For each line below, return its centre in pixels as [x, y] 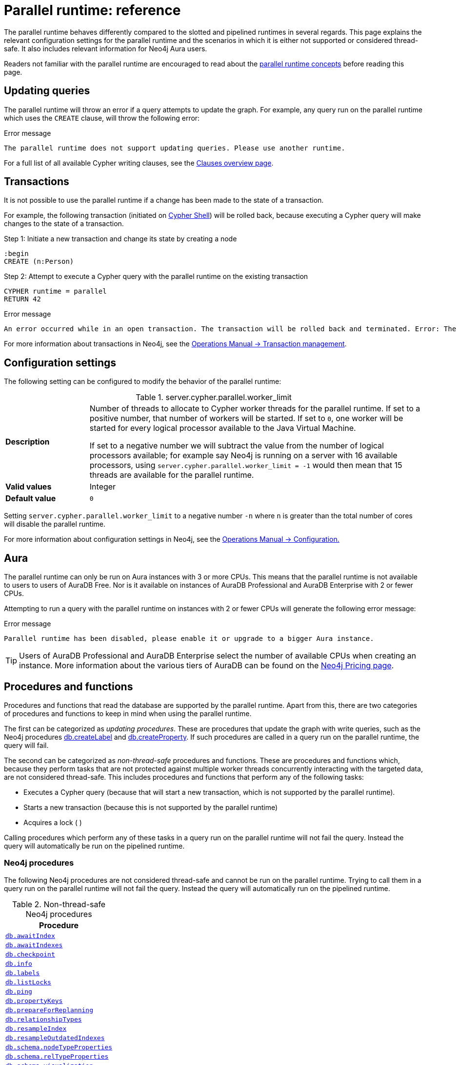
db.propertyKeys [34, 1001]
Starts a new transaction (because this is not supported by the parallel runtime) [151, 807]
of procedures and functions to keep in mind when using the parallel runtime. [128, 713]
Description [28, 442]
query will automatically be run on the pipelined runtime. [94, 846]
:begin [16, 254]
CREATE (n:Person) [39, 262]
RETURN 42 [22, 299]
